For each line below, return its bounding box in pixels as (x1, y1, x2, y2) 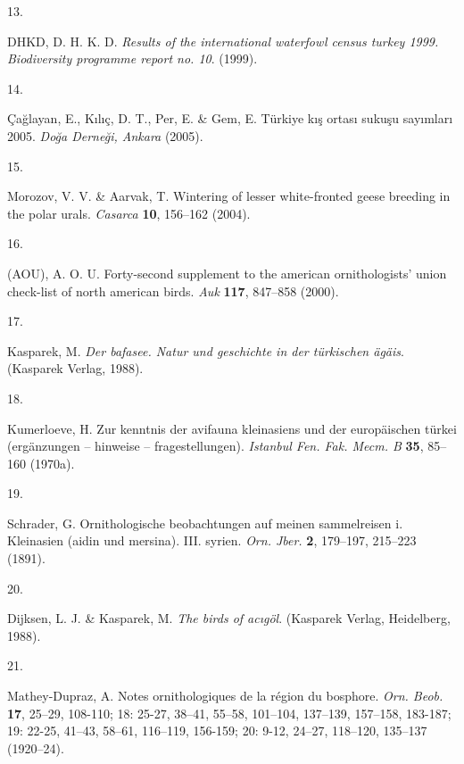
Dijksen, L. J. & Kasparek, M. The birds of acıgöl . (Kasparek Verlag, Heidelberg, (7, 609, 451, 627)
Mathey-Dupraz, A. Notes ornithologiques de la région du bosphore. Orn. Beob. (7, 686, 443, 705)
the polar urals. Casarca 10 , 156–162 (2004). (7, 203, 251, 222)
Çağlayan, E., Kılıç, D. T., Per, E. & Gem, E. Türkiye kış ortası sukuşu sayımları (7, 109, 453, 128)
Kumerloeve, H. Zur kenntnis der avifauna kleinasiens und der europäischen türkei (7, 419, 457, 437)
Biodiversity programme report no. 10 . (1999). (7, 49, 258, 68)
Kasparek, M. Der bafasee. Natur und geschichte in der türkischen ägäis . (7, 341, 404, 360)
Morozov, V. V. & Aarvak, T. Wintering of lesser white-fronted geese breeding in (7, 187, 451, 205)
